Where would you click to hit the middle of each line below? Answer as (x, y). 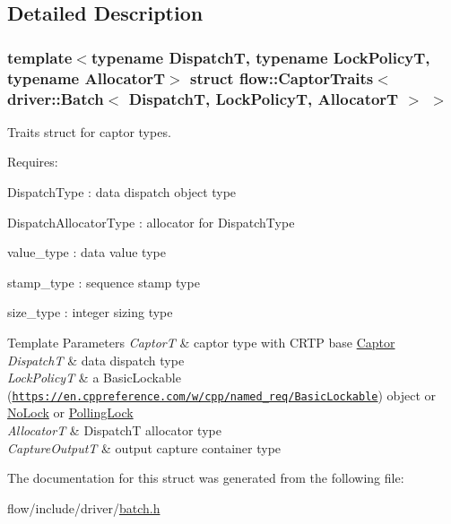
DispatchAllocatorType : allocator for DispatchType (151, 222)
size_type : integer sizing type (90, 312)
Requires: (33, 162)
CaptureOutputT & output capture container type (144, 447)
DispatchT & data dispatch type (96, 360)
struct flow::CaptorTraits (282, 77)
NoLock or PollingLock (70, 412)
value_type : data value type (87, 252)
